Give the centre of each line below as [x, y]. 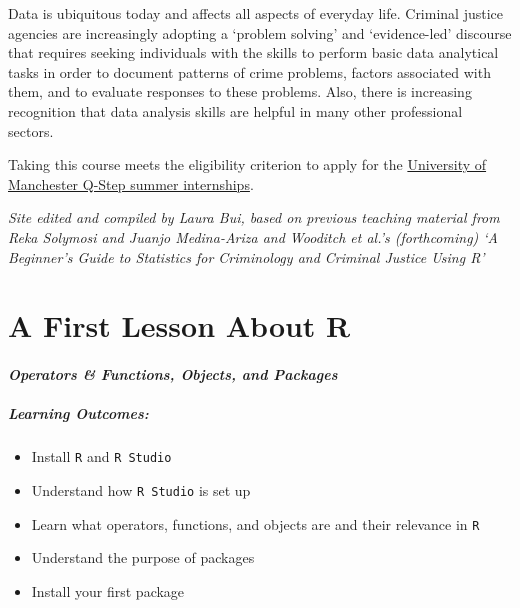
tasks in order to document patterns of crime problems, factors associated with [249, 71]
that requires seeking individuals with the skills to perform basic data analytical [253, 52]
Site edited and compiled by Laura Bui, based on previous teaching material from [254, 217]
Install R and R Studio [101, 456]
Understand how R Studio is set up [141, 489]
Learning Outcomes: [78, 413]
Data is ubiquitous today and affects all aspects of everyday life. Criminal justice [256, 13]
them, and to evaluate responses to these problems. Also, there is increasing [240, 91]
